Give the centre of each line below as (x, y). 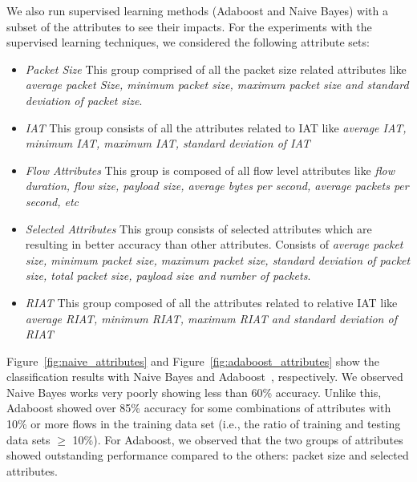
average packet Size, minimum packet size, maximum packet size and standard (217, 85)
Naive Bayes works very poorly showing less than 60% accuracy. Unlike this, (194, 392)
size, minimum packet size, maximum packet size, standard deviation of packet (218, 259)
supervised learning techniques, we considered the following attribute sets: (188, 42)
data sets (28, 439)
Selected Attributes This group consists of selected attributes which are (198, 228)
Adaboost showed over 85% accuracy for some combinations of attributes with (199, 408)
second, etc (52, 201)
